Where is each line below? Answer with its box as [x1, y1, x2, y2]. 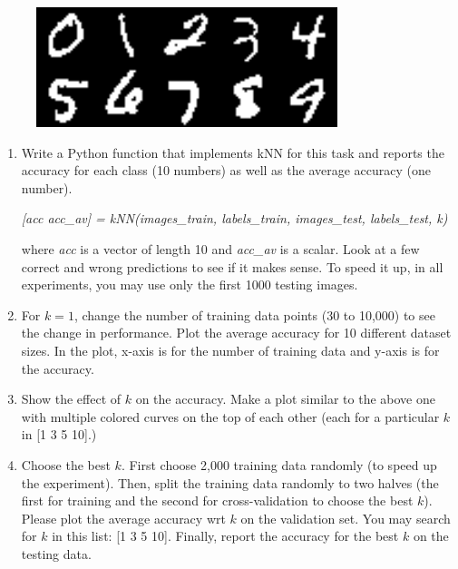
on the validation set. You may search [240, 508, 451, 527]
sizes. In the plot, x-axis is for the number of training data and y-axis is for [21, 340, 440, 359]
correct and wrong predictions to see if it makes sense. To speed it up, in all [21, 257, 443, 276]
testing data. [21, 544, 92, 563]
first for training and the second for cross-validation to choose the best [21, 491, 414, 510]
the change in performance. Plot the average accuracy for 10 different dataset [21, 323, 452, 342]
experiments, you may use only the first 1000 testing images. [21, 275, 358, 294]
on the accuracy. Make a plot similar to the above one [135, 389, 435, 408]
